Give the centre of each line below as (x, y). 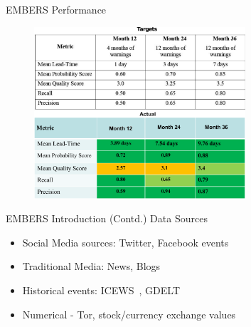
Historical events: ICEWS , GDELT (101, 290)
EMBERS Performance (56, 9)
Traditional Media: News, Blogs (91, 266)
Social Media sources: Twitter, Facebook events (125, 242)
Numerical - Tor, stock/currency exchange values (129, 314)
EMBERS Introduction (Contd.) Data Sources (107, 218)
